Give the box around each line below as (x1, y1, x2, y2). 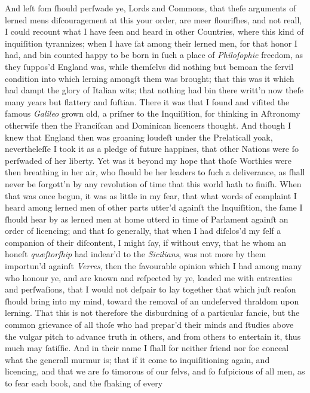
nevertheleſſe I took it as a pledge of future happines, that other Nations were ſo (5, 142, 299, 155)
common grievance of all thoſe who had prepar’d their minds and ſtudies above (5, 318, 294, 331)
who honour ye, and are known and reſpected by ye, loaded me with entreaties (5, 271, 292, 284)
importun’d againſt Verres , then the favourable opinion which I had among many (5, 260, 302, 272)
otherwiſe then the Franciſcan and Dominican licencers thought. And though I (5, 118, 291, 131)
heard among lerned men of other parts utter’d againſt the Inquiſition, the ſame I (5, 201, 303, 214)
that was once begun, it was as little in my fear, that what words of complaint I (5, 189, 297, 202)
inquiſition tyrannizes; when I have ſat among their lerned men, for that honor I (5, 36, 297, 49)
